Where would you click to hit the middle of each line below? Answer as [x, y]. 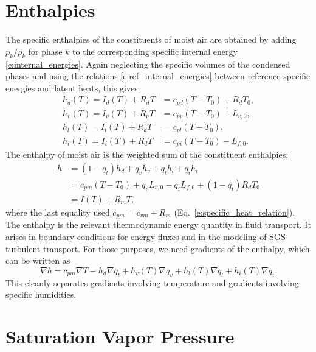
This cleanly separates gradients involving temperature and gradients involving [152, 282]
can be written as [38, 260]
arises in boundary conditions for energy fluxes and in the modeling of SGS [146, 236]
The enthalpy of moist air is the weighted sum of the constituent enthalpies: [147, 154]
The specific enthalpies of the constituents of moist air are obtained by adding [151, 39]
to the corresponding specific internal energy [155, 51]
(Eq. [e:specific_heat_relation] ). [235, 212]
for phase [45, 51]
